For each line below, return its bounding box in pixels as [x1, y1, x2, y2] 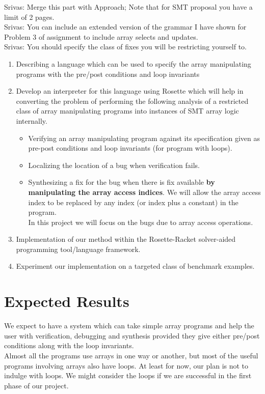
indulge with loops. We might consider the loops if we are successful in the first [4, 370, 252, 381]
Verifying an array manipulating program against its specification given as [28, 132, 260, 143]
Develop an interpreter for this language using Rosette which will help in [16, 86, 244, 96]
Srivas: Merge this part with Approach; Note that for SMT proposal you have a [4, 2, 253, 12]
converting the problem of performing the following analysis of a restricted [16, 95, 249, 106]
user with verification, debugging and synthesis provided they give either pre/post [4, 330, 260, 341]
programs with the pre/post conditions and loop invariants [16, 68, 200, 79]
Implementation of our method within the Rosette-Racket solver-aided [16, 234, 236, 244]
